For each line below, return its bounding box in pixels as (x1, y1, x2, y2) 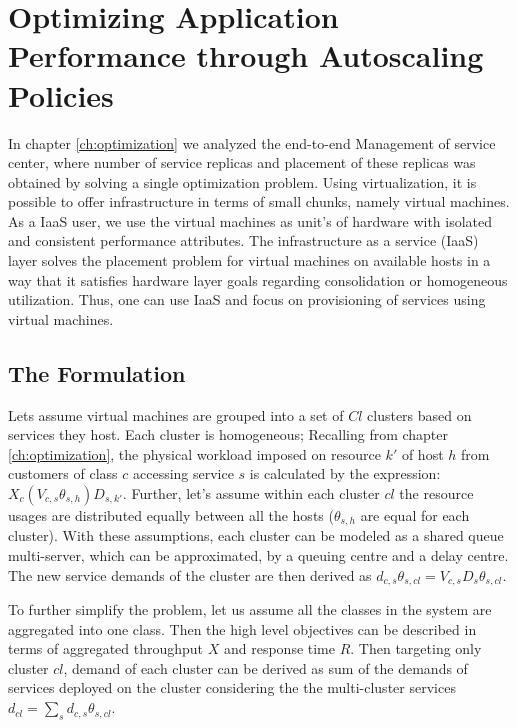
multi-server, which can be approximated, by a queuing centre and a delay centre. (8, 545, 509, 566)
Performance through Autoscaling (8, 35, 484, 76)
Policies (8, 74, 114, 115)
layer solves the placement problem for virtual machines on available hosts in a (8, 250, 491, 271)
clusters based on (367, 404, 472, 425)
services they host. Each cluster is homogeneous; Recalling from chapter (8, 424, 449, 445)
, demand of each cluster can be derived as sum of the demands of (63, 657, 468, 678)
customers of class (8, 463, 118, 484)
